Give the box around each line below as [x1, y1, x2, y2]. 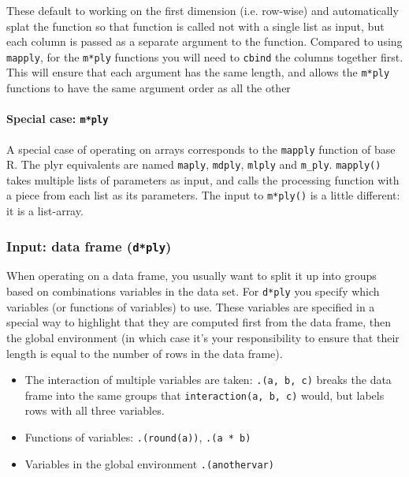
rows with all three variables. [24, 402, 165, 419]
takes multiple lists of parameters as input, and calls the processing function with [6, 171, 400, 188]
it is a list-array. [6, 203, 84, 219]
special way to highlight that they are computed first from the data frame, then [6, 314, 391, 330]
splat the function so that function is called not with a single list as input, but [6, 17, 385, 34]
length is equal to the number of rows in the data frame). [6, 345, 283, 361]
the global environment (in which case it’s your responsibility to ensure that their [6, 329, 400, 345]
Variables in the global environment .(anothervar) [24, 455, 274, 471]
